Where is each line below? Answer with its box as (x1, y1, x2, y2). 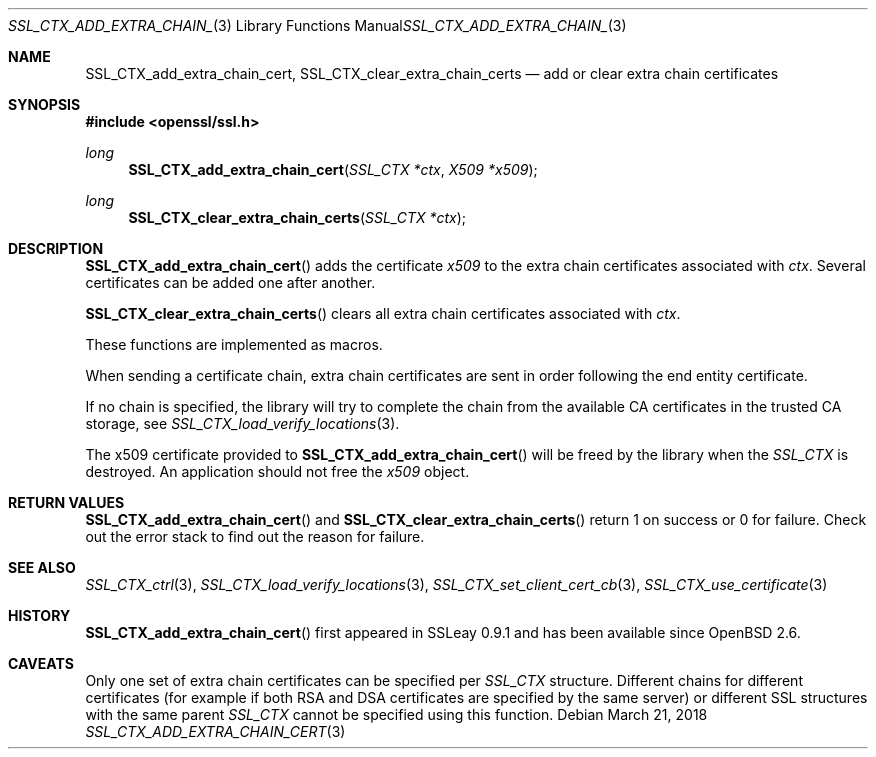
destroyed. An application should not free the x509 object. (85, 463, 470, 480)
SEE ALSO (8, 559, 76, 576)
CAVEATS (8, 655, 74, 672)
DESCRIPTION (8, 240, 104, 257)
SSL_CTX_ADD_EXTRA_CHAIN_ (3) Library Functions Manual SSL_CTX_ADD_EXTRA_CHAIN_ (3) (8, 17, 627, 34)
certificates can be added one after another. (85, 274, 376, 291)
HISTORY (8, 607, 71, 624)
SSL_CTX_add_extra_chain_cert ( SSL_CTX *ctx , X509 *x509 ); (128, 161, 538, 178)
